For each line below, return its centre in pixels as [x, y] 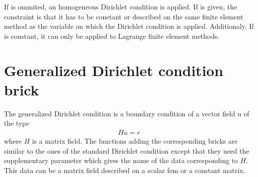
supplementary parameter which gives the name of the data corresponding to [121, 160]
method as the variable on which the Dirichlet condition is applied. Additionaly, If [129, 26]
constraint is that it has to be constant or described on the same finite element [124, 16]
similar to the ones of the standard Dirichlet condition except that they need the [127, 150]
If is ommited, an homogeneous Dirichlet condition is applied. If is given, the [121, 6]
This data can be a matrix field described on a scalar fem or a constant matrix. [125, 170]
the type [17, 123]
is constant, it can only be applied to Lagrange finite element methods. [112, 36]
